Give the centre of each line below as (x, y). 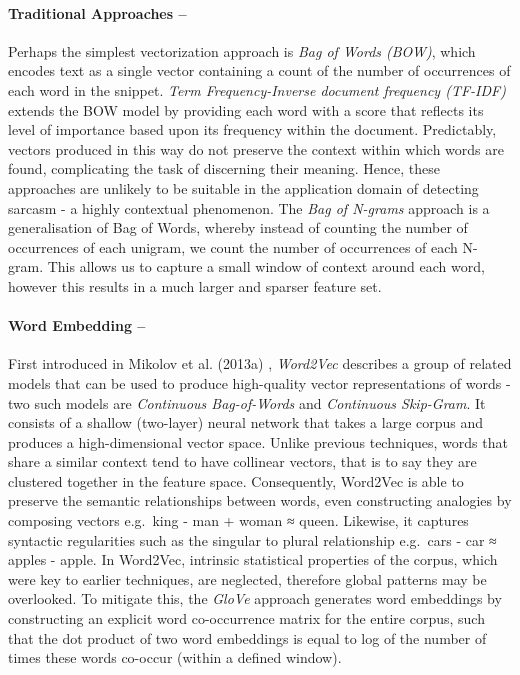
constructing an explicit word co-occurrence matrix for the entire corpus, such (246, 618)
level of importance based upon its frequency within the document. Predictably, (252, 129)
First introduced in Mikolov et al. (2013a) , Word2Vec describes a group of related (260, 363)
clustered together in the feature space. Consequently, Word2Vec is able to (236, 480)
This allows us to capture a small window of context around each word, (266, 266)
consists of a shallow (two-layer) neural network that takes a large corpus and (246, 422)
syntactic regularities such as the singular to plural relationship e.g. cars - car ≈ (252, 539)
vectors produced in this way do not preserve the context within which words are (256, 148)
